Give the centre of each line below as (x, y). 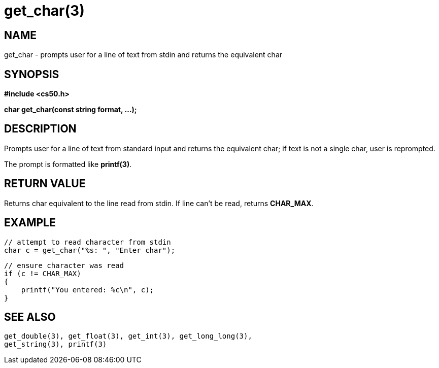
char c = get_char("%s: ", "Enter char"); (90, 250)
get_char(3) (44, 11)
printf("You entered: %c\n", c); (88, 290)
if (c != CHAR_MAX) (43, 273)
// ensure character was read (64, 265)
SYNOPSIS (32, 74)
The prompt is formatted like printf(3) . (68, 164)
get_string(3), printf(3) (56, 344)
